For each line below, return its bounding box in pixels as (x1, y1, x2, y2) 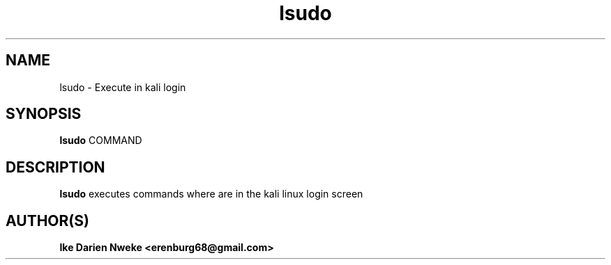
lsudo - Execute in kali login (59, 81, 186, 93)
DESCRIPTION (6, 158, 105, 176)
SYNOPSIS (6, 105, 82, 123)
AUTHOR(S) (6, 211, 89, 230)
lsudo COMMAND (59, 134, 142, 147)
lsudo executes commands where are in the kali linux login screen (59, 188, 363, 200)
